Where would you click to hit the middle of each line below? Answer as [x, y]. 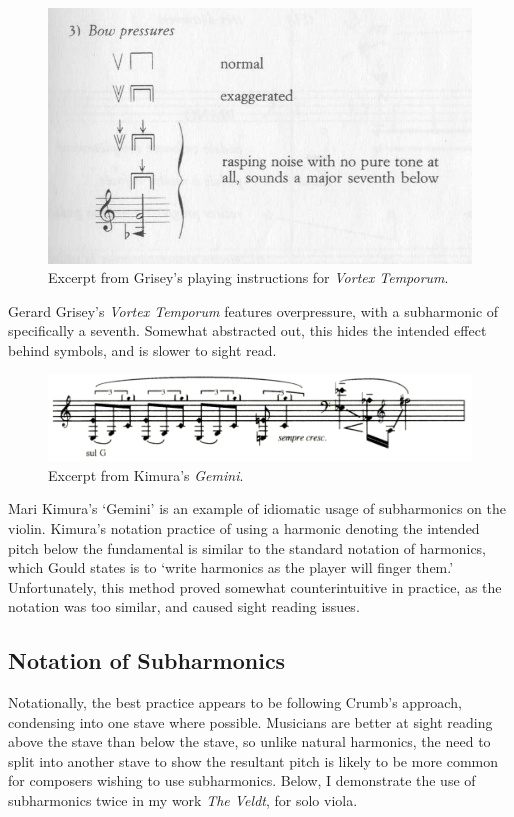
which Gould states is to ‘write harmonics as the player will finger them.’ [231, 567]
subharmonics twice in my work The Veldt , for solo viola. [183, 800]
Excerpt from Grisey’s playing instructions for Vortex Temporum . [248, 277]
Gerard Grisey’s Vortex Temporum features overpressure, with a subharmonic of [253, 310]
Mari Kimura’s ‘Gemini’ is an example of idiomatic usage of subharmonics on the [257, 508]
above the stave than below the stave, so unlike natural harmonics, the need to [249, 741]
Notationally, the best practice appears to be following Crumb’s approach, [235, 702]
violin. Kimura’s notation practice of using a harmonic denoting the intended [244, 527]
